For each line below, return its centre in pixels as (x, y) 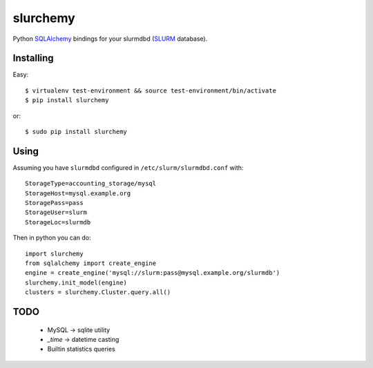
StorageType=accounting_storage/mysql (91, 184)
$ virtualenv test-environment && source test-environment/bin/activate (151, 90)
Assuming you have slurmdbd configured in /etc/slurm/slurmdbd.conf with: (128, 167)
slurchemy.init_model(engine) (76, 282)
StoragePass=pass (54, 203)
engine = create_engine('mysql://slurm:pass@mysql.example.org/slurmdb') (153, 273)
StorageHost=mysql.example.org (78, 193)
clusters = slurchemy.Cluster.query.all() (98, 292)
